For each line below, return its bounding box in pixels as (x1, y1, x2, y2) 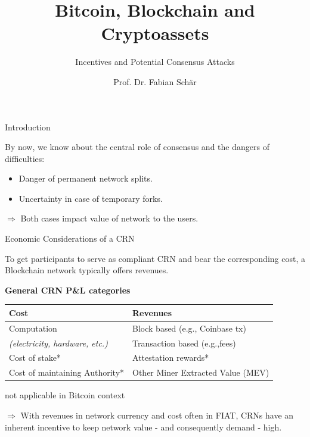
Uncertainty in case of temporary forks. (18, 192, 163, 204)
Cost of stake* (9, 351, 61, 364)
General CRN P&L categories (5, 283, 131, 296)
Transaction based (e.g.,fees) (132, 336, 236, 349)
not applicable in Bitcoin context (5, 389, 125, 401)
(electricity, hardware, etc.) (9, 336, 108, 349)
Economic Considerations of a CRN (5, 232, 135, 245)
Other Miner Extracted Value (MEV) (132, 366, 269, 379)
